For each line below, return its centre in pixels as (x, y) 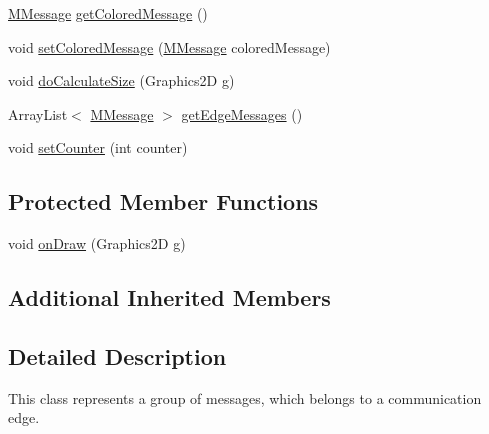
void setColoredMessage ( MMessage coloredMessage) (169, 46)
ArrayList (38, 113)
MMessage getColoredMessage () (108, 13)
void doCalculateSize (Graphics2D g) (121, 80)
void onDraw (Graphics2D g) (97, 243)
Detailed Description (117, 355)
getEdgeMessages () (242, 113)
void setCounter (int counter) (98, 147)
